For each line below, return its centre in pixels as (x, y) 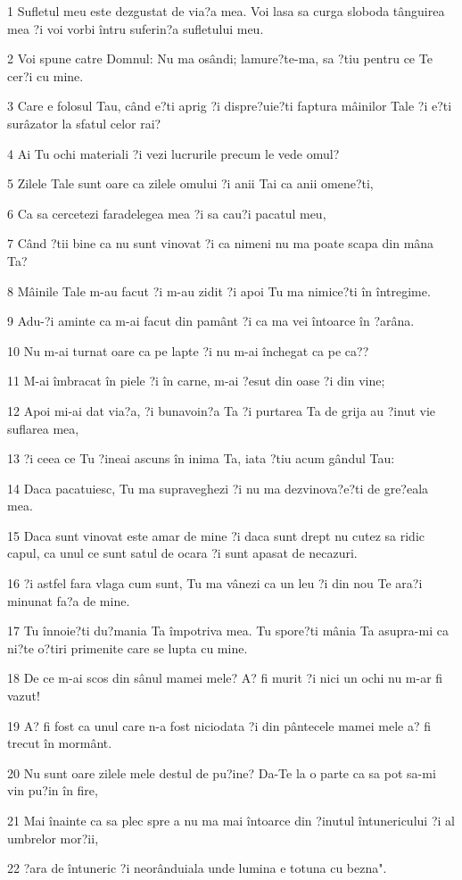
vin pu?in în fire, (53, 790)
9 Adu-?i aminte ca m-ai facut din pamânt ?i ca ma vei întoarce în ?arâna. (211, 321)
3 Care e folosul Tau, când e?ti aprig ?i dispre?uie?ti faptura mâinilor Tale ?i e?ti (230, 106)
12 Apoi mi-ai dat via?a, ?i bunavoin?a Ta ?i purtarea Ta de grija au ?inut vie (222, 410)
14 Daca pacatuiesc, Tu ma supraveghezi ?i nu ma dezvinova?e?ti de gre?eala (218, 488)
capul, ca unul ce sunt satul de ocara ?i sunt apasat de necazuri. (182, 553)
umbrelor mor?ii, (53, 838)
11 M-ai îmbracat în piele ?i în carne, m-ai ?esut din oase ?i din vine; (196, 381)
